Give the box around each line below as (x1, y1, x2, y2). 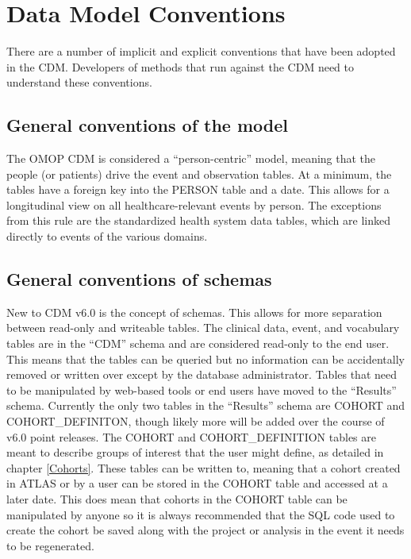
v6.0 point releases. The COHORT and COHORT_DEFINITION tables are (6, 428, 376, 445)
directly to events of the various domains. (6, 228, 208, 245)
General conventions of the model (6, 113, 289, 137)
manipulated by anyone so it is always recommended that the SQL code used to (6, 506, 395, 522)
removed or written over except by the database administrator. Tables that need (6, 366, 397, 383)
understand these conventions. (6, 74, 152, 91)
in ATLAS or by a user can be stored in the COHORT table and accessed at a (6, 475, 388, 492)
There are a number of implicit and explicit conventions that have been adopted (6, 43, 396, 60)
